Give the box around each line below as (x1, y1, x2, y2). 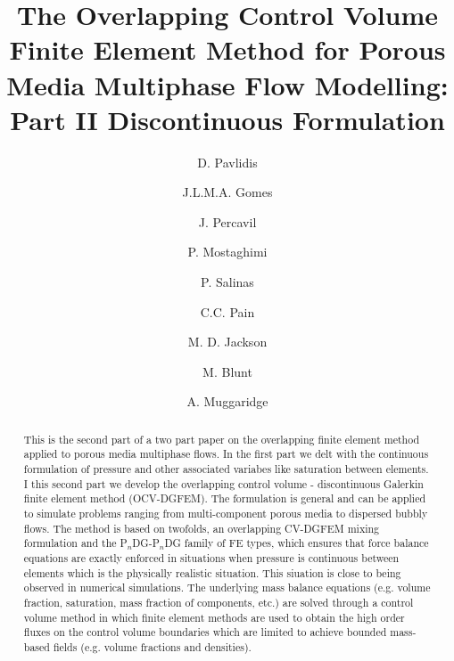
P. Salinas (201, 273, 254, 291)
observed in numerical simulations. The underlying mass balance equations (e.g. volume (23, 580, 431, 595)
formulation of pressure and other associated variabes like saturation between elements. (23, 461, 429, 477)
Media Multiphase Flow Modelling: (6, 66, 449, 102)
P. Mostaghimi (187, 242, 268, 261)
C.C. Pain (200, 302, 255, 321)
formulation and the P (23, 535, 128, 551)
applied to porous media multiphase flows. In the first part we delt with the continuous (23, 446, 429, 461)
